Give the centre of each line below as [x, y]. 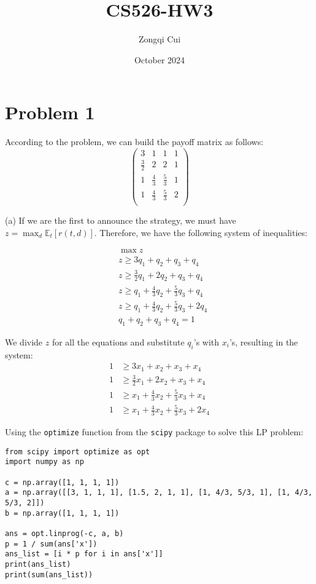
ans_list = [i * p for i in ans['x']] [84, 554]
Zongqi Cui [160, 39]
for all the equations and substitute [118, 342]
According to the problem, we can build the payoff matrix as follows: [134, 142]
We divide [24, 342]
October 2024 [160, 59]
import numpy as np [44, 462]
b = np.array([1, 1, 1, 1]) [62, 513]
